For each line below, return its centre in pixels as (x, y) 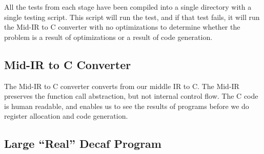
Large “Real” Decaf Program (83, 144)
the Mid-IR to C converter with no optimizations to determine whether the (122, 27)
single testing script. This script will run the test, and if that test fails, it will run (132, 17)
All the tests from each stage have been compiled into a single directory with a (128, 7)
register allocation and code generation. (66, 116)
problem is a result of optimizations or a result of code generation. (108, 37)
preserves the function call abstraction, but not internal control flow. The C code (131, 96)
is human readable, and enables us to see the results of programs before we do (127, 106)
